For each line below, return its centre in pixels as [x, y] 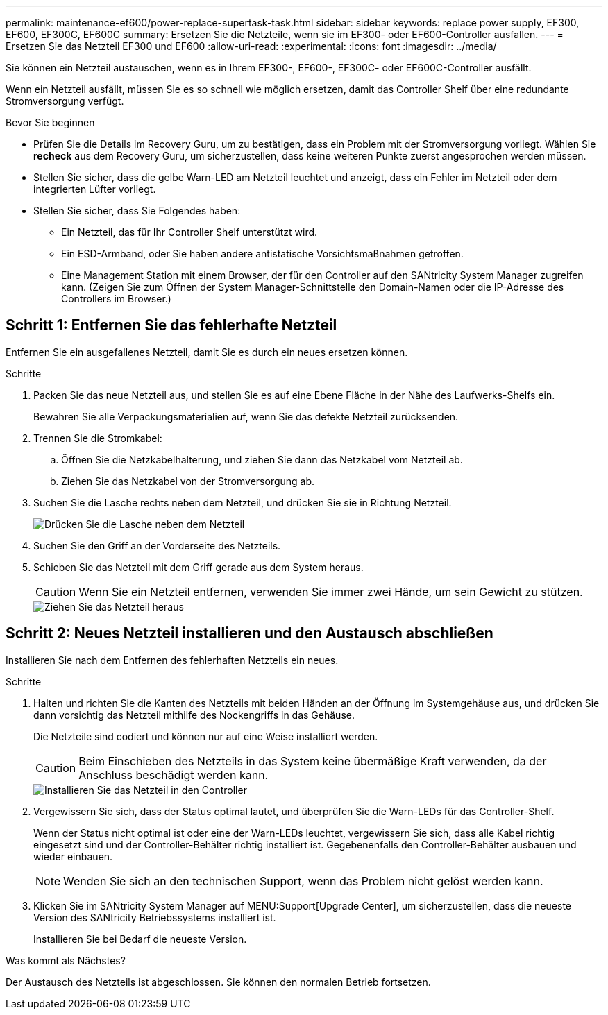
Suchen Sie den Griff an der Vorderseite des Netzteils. [157, 545]
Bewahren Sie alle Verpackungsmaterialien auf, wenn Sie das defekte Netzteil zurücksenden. [246, 416]
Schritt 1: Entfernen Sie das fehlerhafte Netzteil [171, 325]
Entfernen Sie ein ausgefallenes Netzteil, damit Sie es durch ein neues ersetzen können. [207, 352]
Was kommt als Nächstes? [66, 960]
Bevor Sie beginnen [50, 122]
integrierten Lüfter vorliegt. [95, 189]
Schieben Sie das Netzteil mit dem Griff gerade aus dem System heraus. [199, 567]
